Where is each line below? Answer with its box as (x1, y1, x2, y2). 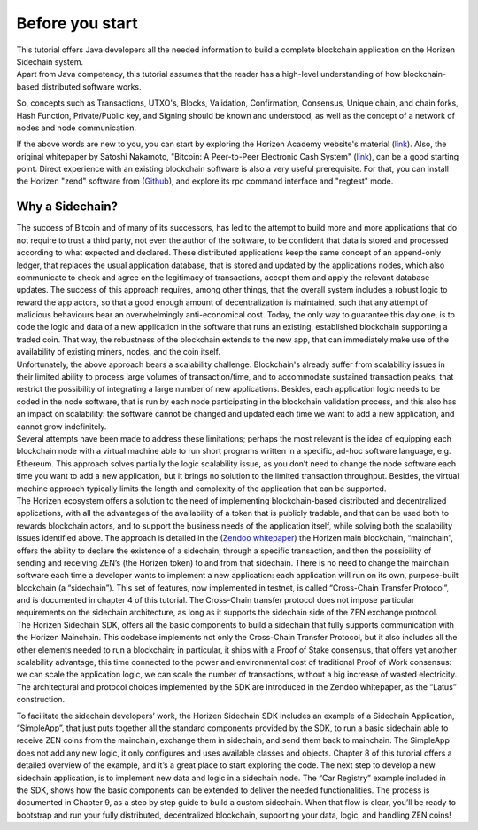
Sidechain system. (16, 56, 84, 67)
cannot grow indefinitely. (16, 421, 107, 432)
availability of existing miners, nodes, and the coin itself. (16, 347, 221, 357)
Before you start (16, 13, 139, 33)
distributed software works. (41, 81, 142, 92)
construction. (16, 694, 66, 705)
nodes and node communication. (16, 122, 137, 133)
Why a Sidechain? (16, 200, 119, 215)
